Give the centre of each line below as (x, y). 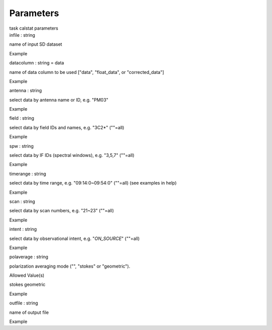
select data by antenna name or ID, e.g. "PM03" (59, 100)
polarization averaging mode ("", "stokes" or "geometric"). (70, 266)
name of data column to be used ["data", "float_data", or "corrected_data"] (87, 72)
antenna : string (26, 91)
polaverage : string (29, 257)
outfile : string (24, 303)
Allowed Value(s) (27, 275)
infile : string (22, 35)
